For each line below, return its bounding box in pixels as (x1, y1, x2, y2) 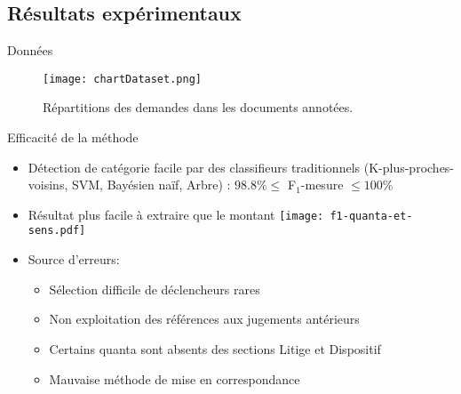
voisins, (28, 175, 68, 194)
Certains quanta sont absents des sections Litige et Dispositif (49, 339, 381, 358)
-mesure (300, 175, 344, 194)
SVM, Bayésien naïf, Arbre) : (71, 175, 231, 194)
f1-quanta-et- (330, 209, 413, 222)
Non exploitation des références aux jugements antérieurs (49, 310, 360, 328)
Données (7, 41, 53, 60)
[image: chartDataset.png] (43, 72, 202, 85)
